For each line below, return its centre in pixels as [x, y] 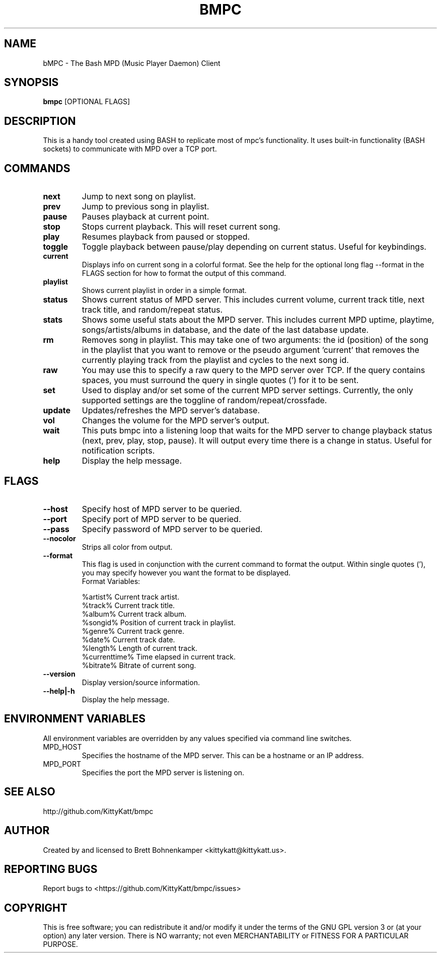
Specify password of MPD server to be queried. [172, 529]
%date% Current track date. [128, 639]
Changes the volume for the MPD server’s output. [175, 421]
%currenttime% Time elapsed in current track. [159, 656]
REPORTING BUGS [51, 869]
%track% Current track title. [128, 605]
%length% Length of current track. [139, 648]
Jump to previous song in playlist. [145, 207]
